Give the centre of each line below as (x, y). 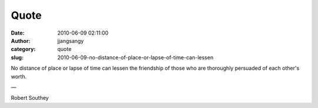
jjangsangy (71, 41)
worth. (19, 76)
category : (23, 49)
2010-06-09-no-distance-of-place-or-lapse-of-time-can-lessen (135, 57)
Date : (18, 33)
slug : (17, 57)
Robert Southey (30, 98)
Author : (21, 41)
